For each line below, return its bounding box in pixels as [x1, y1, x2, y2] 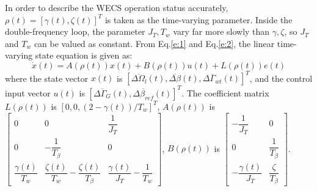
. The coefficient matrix [181, 86, 269, 99]
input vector [5, 86, 51, 99]
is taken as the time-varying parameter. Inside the [104, 13, 293, 26]
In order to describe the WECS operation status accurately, [5, 1, 228, 13]
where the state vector [5, 71, 89, 84]
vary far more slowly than [173, 25, 270, 38]
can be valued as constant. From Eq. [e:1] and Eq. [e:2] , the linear [34, 37, 275, 49]
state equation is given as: [35, 49, 133, 62]
